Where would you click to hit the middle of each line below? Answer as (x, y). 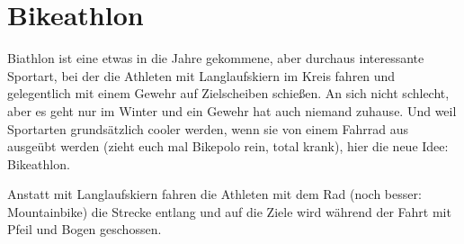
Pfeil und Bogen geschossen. (85, 229)
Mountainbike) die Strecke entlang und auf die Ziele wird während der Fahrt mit (229, 211)
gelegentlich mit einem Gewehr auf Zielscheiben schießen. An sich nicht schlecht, (228, 93)
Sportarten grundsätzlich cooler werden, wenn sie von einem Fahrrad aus (208, 128)
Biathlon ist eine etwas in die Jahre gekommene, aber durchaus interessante (216, 58)
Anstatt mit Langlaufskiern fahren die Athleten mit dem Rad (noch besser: (214, 194)
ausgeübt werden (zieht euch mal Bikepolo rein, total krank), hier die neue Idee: (228, 146)
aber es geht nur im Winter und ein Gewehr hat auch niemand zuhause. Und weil (232, 110)
